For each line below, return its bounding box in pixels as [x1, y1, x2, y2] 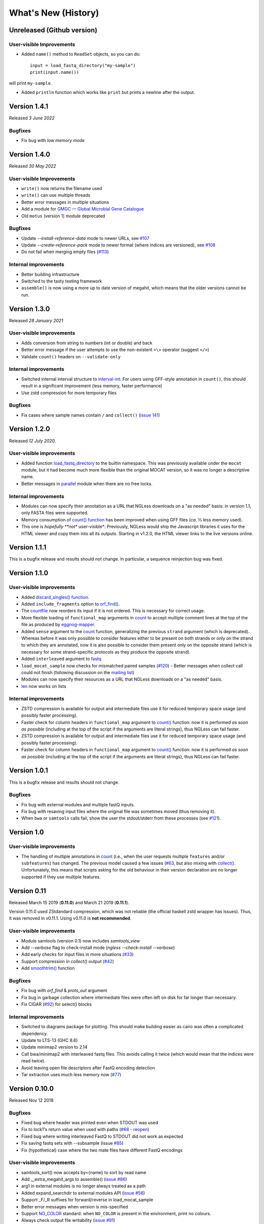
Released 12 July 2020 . [9, 438, 56, 444]
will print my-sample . [9, 80, 52, 86]
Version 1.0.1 [9, 766, 48, 775]
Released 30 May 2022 [9, 163, 56, 169]
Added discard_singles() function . [21, 594, 89, 600]
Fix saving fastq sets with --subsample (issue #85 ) [21, 1140, 124, 1146]
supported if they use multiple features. [21, 874, 101, 880]
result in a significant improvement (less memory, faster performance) [21, 383, 162, 389]
